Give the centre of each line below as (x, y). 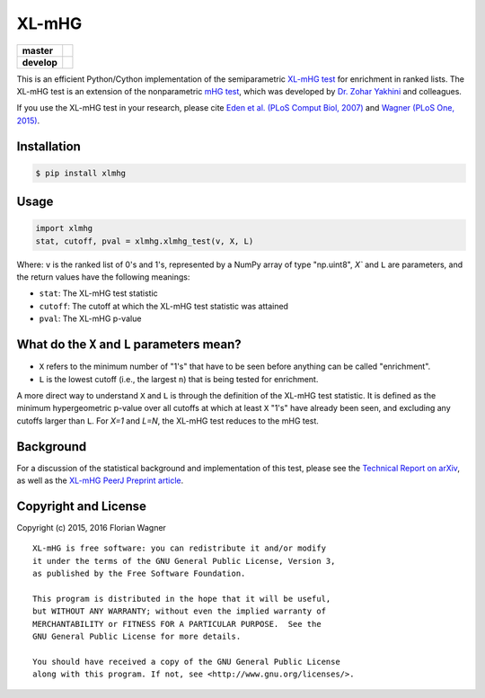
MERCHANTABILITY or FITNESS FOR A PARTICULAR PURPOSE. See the (177, 624)
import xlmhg (64, 228)
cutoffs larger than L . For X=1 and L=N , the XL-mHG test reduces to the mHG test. (168, 421)
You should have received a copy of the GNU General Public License (186, 662)
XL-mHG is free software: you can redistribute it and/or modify (180, 548)
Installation (48, 146)
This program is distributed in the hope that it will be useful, (182, 599)
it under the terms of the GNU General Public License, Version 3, (184, 561)
